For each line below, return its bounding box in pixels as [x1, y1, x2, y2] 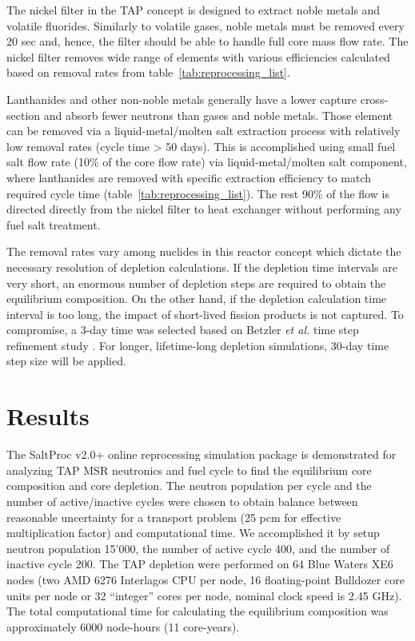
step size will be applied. [6, 352, 126, 369]
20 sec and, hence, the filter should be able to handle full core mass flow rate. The [6, 33, 409, 50]
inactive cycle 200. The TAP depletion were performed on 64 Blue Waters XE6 [6, 555, 393, 572]
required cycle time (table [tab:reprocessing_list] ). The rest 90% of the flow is [6, 185, 389, 201]
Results [6, 400, 90, 432]
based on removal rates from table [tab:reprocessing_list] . [6, 64, 290, 81]
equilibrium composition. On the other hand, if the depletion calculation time [6, 290, 387, 307]
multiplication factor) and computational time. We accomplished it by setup [6, 524, 380, 541]
